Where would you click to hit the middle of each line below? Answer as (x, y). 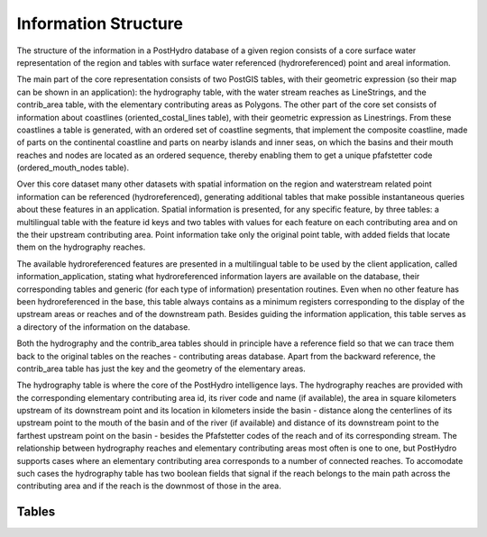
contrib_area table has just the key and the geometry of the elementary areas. (161, 369)
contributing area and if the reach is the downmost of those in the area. (149, 486)
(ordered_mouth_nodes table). (73, 168)
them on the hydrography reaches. (81, 247)
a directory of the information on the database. (104, 327)
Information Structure (100, 23)
